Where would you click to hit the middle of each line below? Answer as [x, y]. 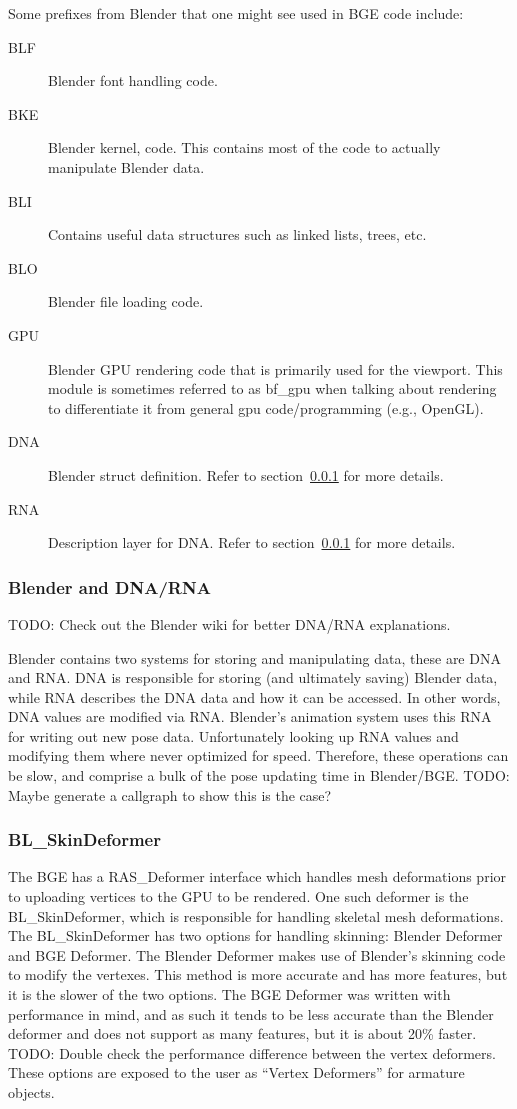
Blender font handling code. [133, 80]
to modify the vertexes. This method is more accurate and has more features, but [258, 974]
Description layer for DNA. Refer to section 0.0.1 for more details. [252, 542]
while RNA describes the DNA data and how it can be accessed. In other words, [254, 696]
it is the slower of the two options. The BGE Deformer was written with [229, 994]
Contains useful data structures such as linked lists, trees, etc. [237, 234]
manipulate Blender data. [126, 166]
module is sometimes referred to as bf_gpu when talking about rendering [272, 388]
